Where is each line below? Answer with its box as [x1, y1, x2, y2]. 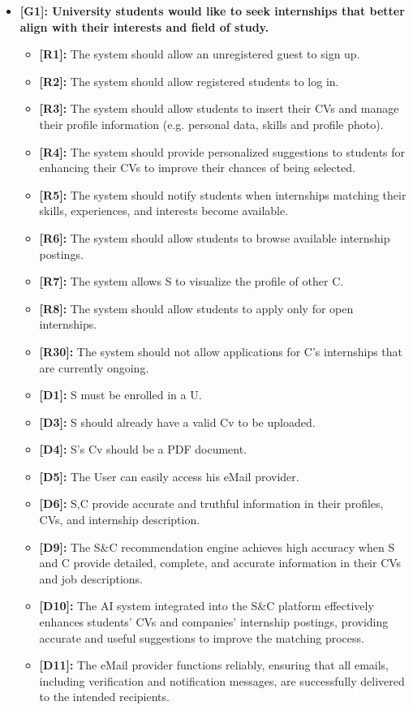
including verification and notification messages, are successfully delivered [39, 672, 405, 689]
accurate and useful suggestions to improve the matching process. [39, 629, 364, 646]
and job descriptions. [39, 570, 143, 587]
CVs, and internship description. [39, 511, 200, 528]
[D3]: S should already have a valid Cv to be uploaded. [39, 413, 316, 430]
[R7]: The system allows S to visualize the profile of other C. [39, 273, 344, 290]
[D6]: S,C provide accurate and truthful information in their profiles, [39, 495, 384, 512]
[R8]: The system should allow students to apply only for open [39, 299, 354, 316]
